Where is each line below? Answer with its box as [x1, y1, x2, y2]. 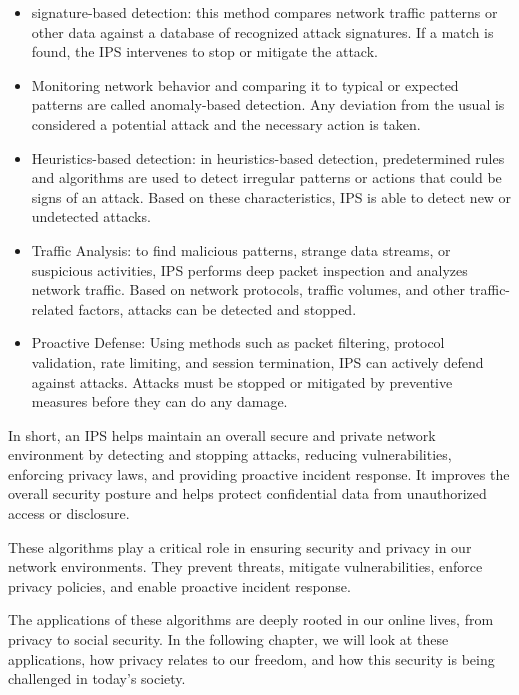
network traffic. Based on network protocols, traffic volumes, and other [31, 279, 465, 300]
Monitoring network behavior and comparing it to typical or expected [31, 74, 459, 95]
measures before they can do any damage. [31, 391, 288, 412]
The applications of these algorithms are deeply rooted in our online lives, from [8, 609, 494, 630]
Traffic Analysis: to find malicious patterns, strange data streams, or [31, 239, 451, 260]
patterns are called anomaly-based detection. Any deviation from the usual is [31, 94, 505, 115]
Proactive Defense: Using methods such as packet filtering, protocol [31, 332, 445, 353]
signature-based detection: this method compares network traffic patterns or [31, 2, 498, 22]
